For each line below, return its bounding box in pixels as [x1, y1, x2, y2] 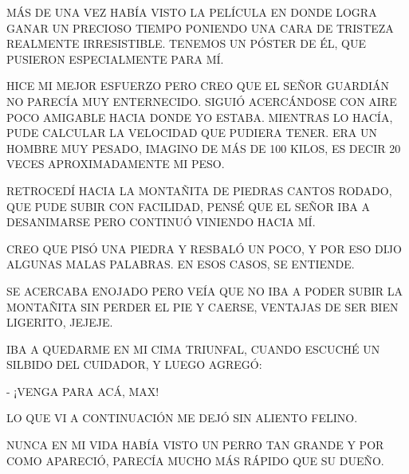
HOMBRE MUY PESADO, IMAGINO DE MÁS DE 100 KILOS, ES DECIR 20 [6, 139, 401, 156]
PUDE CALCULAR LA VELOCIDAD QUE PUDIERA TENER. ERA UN [6, 124, 377, 141]
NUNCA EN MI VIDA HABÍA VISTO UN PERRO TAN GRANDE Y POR [6, 437, 384, 453]
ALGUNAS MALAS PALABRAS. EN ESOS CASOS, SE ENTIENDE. [6, 256, 355, 272]
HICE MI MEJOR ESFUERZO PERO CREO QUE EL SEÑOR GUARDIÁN [6, 77, 390, 94]
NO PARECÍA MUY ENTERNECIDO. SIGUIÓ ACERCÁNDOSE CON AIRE [6, 92, 397, 109]
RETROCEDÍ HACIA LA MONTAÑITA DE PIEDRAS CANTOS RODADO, [6, 182, 392, 198]
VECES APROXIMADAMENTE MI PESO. [6, 155, 225, 172]
